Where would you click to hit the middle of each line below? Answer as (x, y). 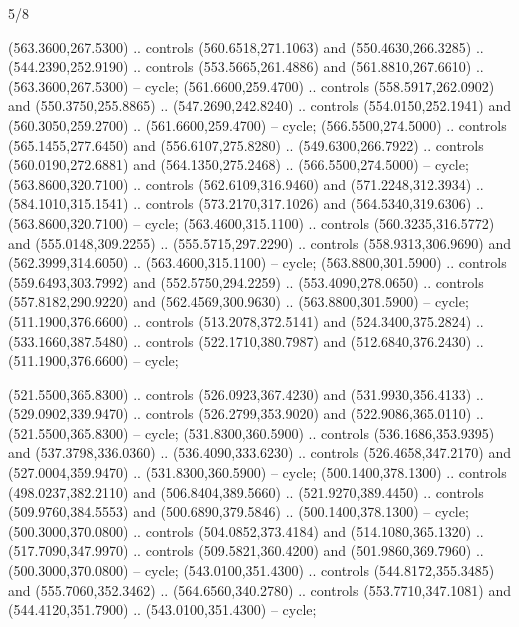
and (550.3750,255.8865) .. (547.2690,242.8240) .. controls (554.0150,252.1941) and (259, 105)
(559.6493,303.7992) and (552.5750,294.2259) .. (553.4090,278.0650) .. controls (246, 281)
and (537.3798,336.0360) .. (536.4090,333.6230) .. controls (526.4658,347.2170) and (259, 452)
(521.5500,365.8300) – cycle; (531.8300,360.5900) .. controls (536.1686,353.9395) (251, 432)
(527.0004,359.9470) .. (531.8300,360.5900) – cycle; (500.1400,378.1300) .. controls (257, 472)
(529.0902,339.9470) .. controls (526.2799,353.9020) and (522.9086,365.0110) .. (246, 413)
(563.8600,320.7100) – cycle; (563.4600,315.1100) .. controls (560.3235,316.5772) (251, 222)
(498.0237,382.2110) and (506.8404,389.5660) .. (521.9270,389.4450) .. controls (246, 491)
